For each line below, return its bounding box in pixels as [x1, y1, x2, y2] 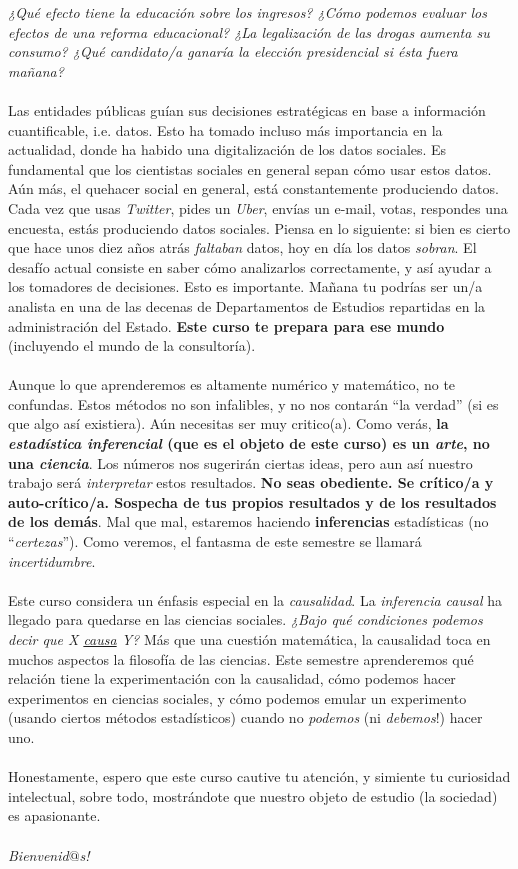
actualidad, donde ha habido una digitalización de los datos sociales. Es [8, 139, 447, 160]
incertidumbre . [8, 550, 96, 571]
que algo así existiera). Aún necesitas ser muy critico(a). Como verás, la [8, 413, 449, 434]
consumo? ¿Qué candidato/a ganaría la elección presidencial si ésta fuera [8, 41, 458, 62]
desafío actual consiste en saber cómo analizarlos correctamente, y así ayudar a [8, 256, 492, 277]
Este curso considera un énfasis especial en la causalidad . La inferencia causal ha [8, 589, 502, 610]
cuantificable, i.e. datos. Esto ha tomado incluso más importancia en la [8, 119, 443, 140]
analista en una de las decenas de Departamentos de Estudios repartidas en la [8, 295, 486, 316]
